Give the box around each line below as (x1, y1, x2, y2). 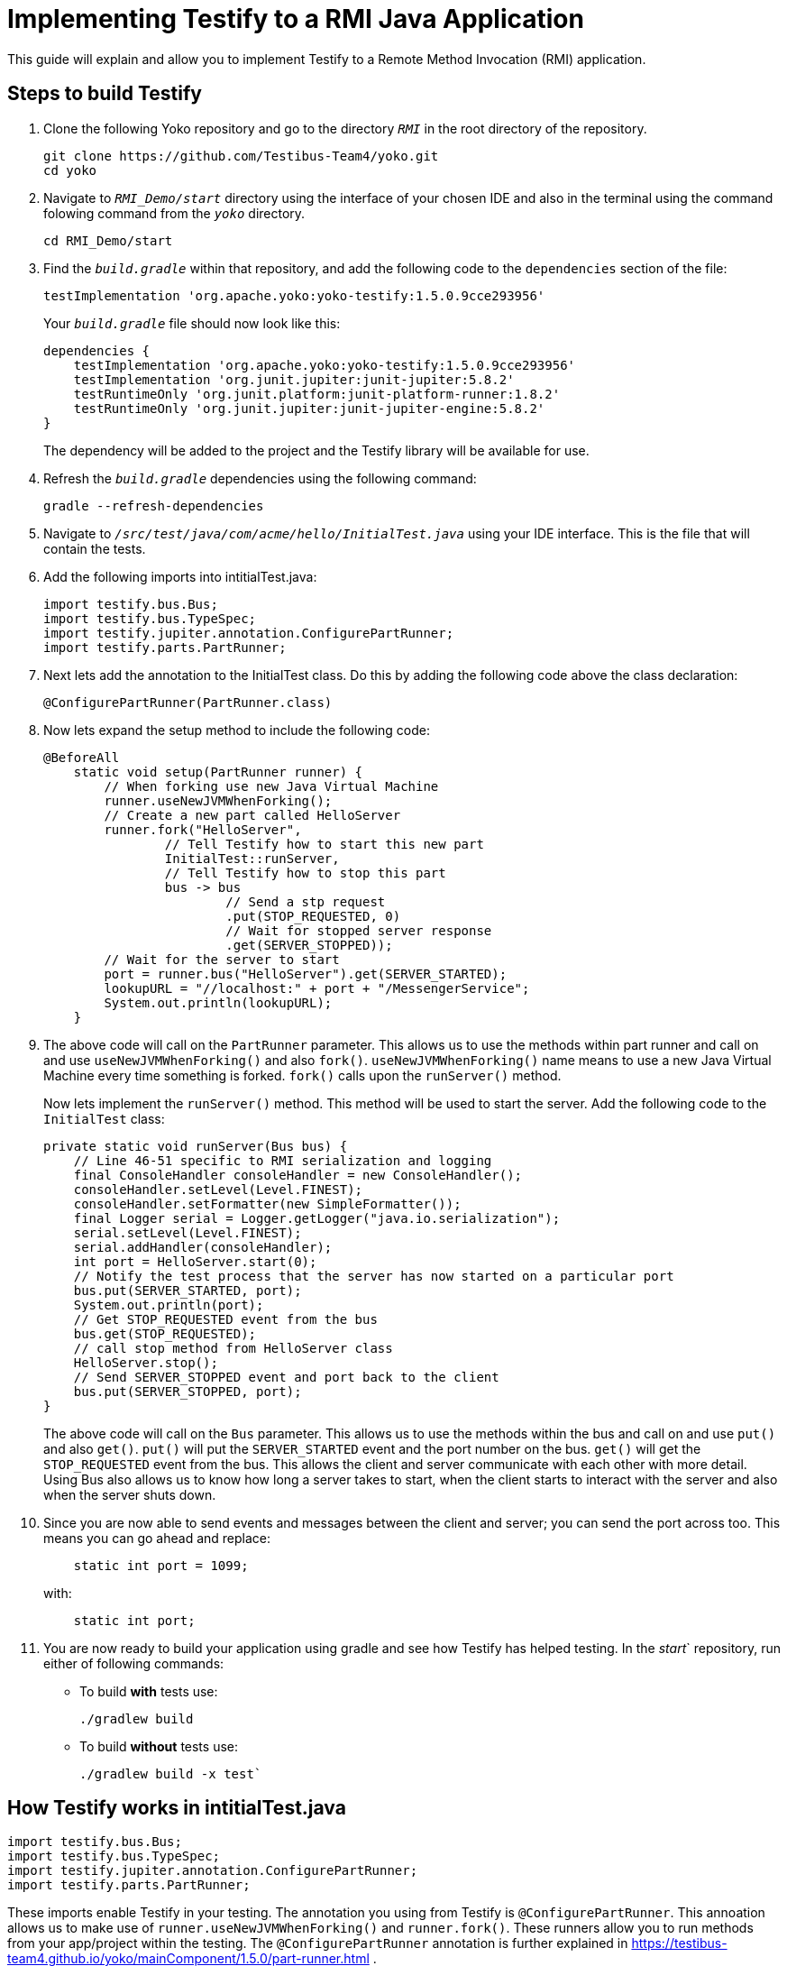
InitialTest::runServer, (164, 850, 340, 866)
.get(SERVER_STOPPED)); (225, 937, 393, 952)
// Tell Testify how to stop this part (164, 865, 446, 880)
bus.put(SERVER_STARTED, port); (73, 1282, 302, 1298)
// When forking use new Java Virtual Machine (104, 778, 439, 794)
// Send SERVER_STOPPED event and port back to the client (73, 1369, 499, 1384)
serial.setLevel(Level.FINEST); (73, 1225, 302, 1240)
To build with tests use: (79, 1683, 218, 1699)
